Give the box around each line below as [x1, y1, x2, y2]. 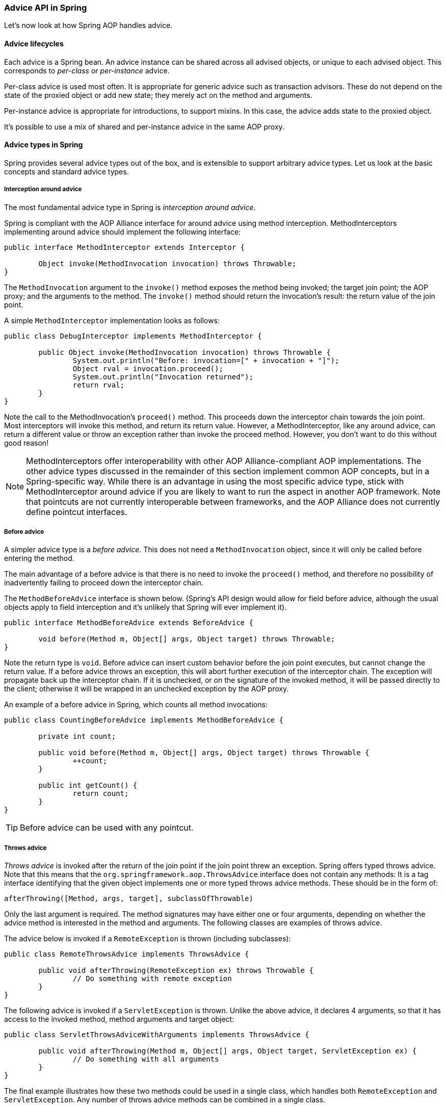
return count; [72, 789, 129, 798]
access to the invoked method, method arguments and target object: [4, 1015, 234, 1024]
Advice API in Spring [4, 3, 87, 13]
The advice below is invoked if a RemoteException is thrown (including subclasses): [4, 934, 291, 943]
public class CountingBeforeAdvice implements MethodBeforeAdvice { [4, 716, 283, 725]
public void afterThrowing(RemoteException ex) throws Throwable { [38, 966, 313, 975]
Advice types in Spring [4, 140, 83, 149]
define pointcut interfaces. [26, 506, 127, 517]
